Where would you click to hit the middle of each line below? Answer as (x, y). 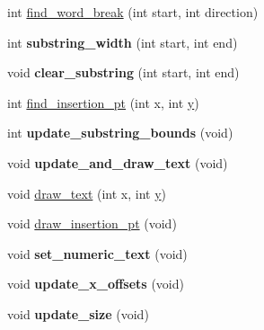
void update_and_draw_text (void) (118, 162)
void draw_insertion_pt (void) (92, 223)
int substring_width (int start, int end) (123, 42)
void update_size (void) (78, 313)
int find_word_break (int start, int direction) (133, 12)
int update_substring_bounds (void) (120, 133)
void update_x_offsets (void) (96, 284)
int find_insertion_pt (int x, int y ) (103, 102)
